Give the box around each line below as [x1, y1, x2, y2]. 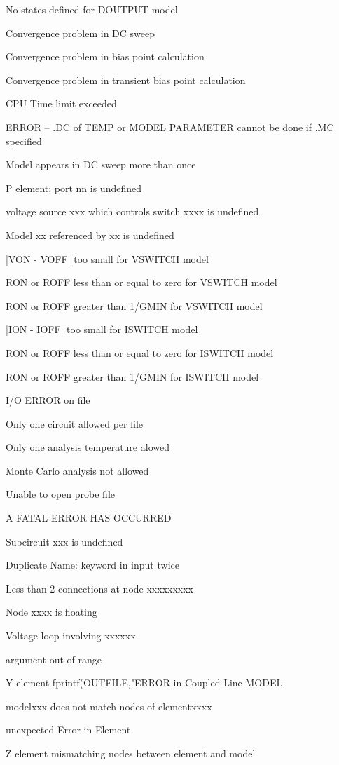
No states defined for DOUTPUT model [6, 2, 178, 16]
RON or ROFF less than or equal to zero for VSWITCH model [6, 275, 277, 290]
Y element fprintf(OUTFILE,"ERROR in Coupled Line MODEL [6, 675, 283, 690]
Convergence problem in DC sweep [6, 25, 155, 40]
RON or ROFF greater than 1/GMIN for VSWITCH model [6, 298, 263, 313]
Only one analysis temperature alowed [6, 440, 169, 454]
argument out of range [6, 651, 102, 666]
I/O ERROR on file [6, 393, 90, 407]
